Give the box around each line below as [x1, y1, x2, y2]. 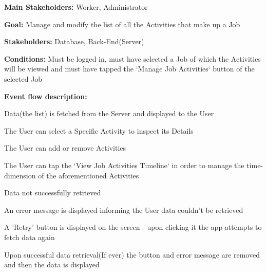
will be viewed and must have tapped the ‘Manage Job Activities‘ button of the [4, 63, 255, 74]
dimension [4, 170, 36, 180]
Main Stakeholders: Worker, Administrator [4, 2, 148, 12]
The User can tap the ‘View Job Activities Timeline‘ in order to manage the [4, 159, 244, 170]
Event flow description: [4, 90, 87, 101]
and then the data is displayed [4, 259, 100, 270]
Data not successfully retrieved [4, 187, 101, 198]
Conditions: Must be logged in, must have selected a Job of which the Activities [4, 53, 261, 64]
